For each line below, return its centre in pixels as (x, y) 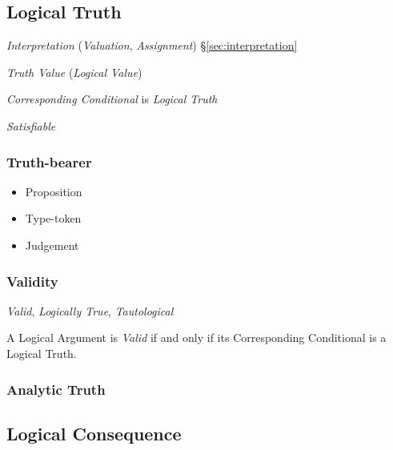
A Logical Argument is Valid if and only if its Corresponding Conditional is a (196, 337)
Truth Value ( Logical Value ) (74, 72)
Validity (32, 281)
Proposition (54, 191)
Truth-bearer (49, 161)
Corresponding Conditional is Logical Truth (112, 99)
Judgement (52, 245)
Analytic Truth (56, 389)
